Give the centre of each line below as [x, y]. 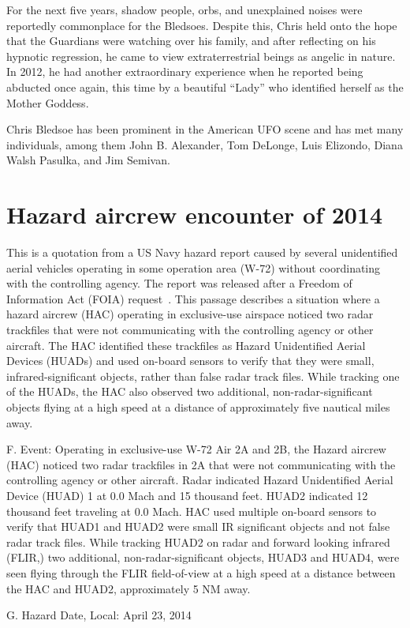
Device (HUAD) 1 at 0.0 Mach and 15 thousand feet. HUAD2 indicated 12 [187, 495]
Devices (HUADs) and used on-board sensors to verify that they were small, [190, 361]
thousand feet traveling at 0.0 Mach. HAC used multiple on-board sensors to [192, 511]
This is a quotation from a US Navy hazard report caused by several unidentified [202, 252]
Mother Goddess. [48, 102]
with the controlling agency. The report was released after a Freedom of [179, 283]
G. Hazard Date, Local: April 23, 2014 [99, 615]
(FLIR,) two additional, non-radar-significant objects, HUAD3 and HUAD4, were [203, 557]
